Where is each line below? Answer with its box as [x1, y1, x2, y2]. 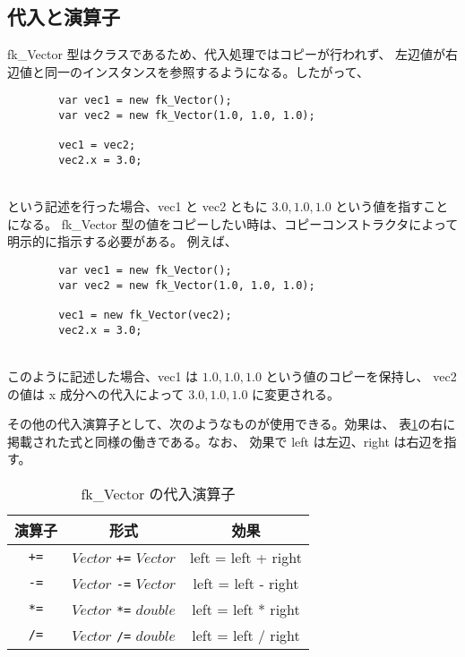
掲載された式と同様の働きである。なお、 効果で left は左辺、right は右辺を [7, 431, 444, 450]
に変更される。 [252, 384, 340, 403]
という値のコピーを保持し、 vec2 [265, 366, 457, 385]
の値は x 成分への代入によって [7, 384, 185, 403]
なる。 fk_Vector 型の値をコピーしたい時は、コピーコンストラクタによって [19, 214, 459, 233]
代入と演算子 [7, 3, 120, 30]
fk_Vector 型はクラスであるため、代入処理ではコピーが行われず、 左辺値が [7, 45, 446, 64]
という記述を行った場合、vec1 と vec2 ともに [7, 197, 268, 216]
